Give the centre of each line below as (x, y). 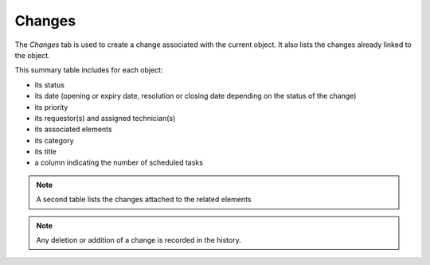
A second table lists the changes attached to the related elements (144, 200)
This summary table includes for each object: (89, 70)
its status (50, 84)
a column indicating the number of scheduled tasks (119, 162)
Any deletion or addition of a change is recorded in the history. (139, 240)
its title (46, 152)
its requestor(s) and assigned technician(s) (105, 118)
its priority (51, 107)
